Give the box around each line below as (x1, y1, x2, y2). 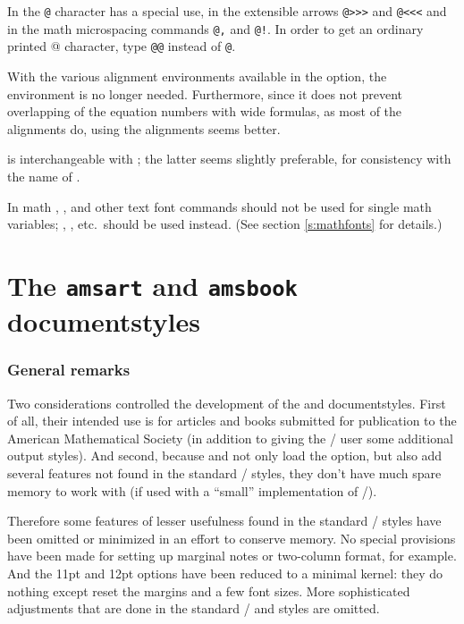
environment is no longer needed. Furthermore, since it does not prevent (7, 84, 403, 103)
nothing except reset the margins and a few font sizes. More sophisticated (7, 581, 410, 600)
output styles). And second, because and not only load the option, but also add (7, 446, 443, 465)
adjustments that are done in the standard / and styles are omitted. (7, 599, 380, 618)
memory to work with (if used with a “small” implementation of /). (7, 481, 377, 500)
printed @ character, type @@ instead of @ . (7, 37, 236, 55)
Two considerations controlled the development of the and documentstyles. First (7, 393, 446, 412)
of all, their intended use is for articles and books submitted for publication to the (7, 411, 457, 430)
